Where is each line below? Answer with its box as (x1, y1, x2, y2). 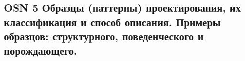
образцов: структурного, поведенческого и (4, 29, 204, 44)
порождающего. (4, 43, 77, 58)
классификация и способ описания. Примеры (4, 14, 221, 29)
